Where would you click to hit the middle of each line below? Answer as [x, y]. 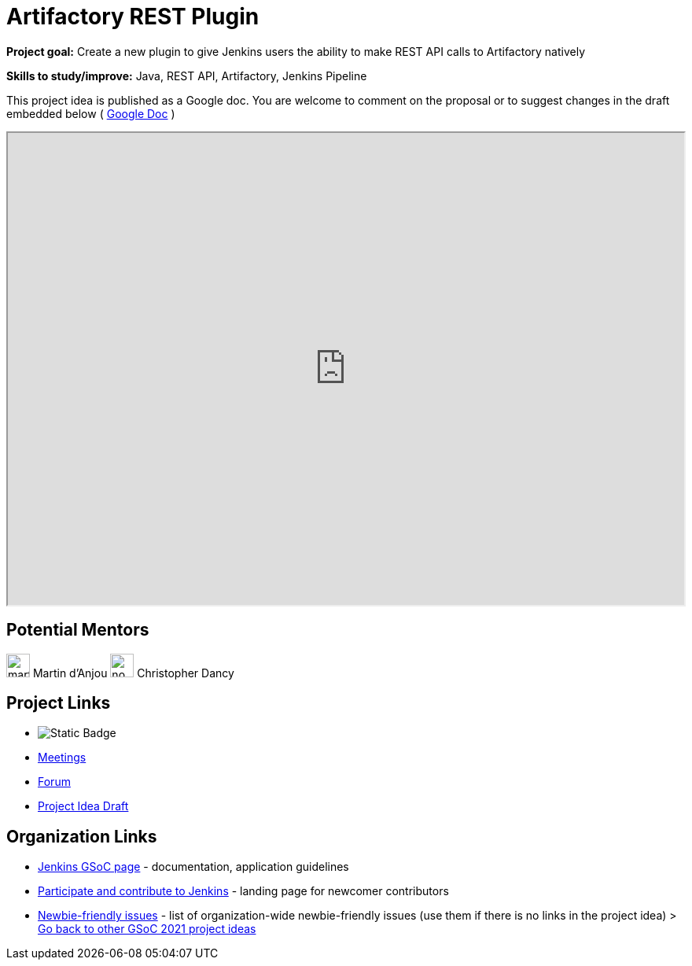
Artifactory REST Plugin [133, 17]
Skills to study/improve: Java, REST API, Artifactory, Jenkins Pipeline [187, 76]
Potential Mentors [78, 630]
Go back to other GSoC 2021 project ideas [147, 929]
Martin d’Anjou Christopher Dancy [133, 673]
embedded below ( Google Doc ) [91, 113]
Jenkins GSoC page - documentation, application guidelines [193, 867]
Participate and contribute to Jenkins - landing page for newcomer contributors [243, 891]
